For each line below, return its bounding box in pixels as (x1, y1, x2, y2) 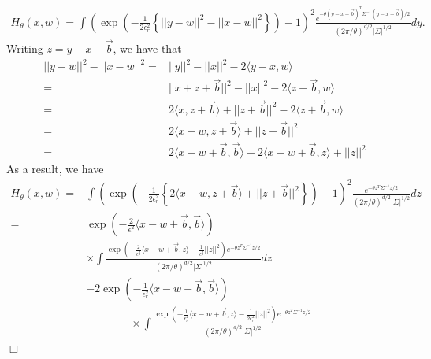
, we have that (113, 39, 182, 56)
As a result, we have (6, 161, 104, 177)
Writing (6, 39, 43, 56)
